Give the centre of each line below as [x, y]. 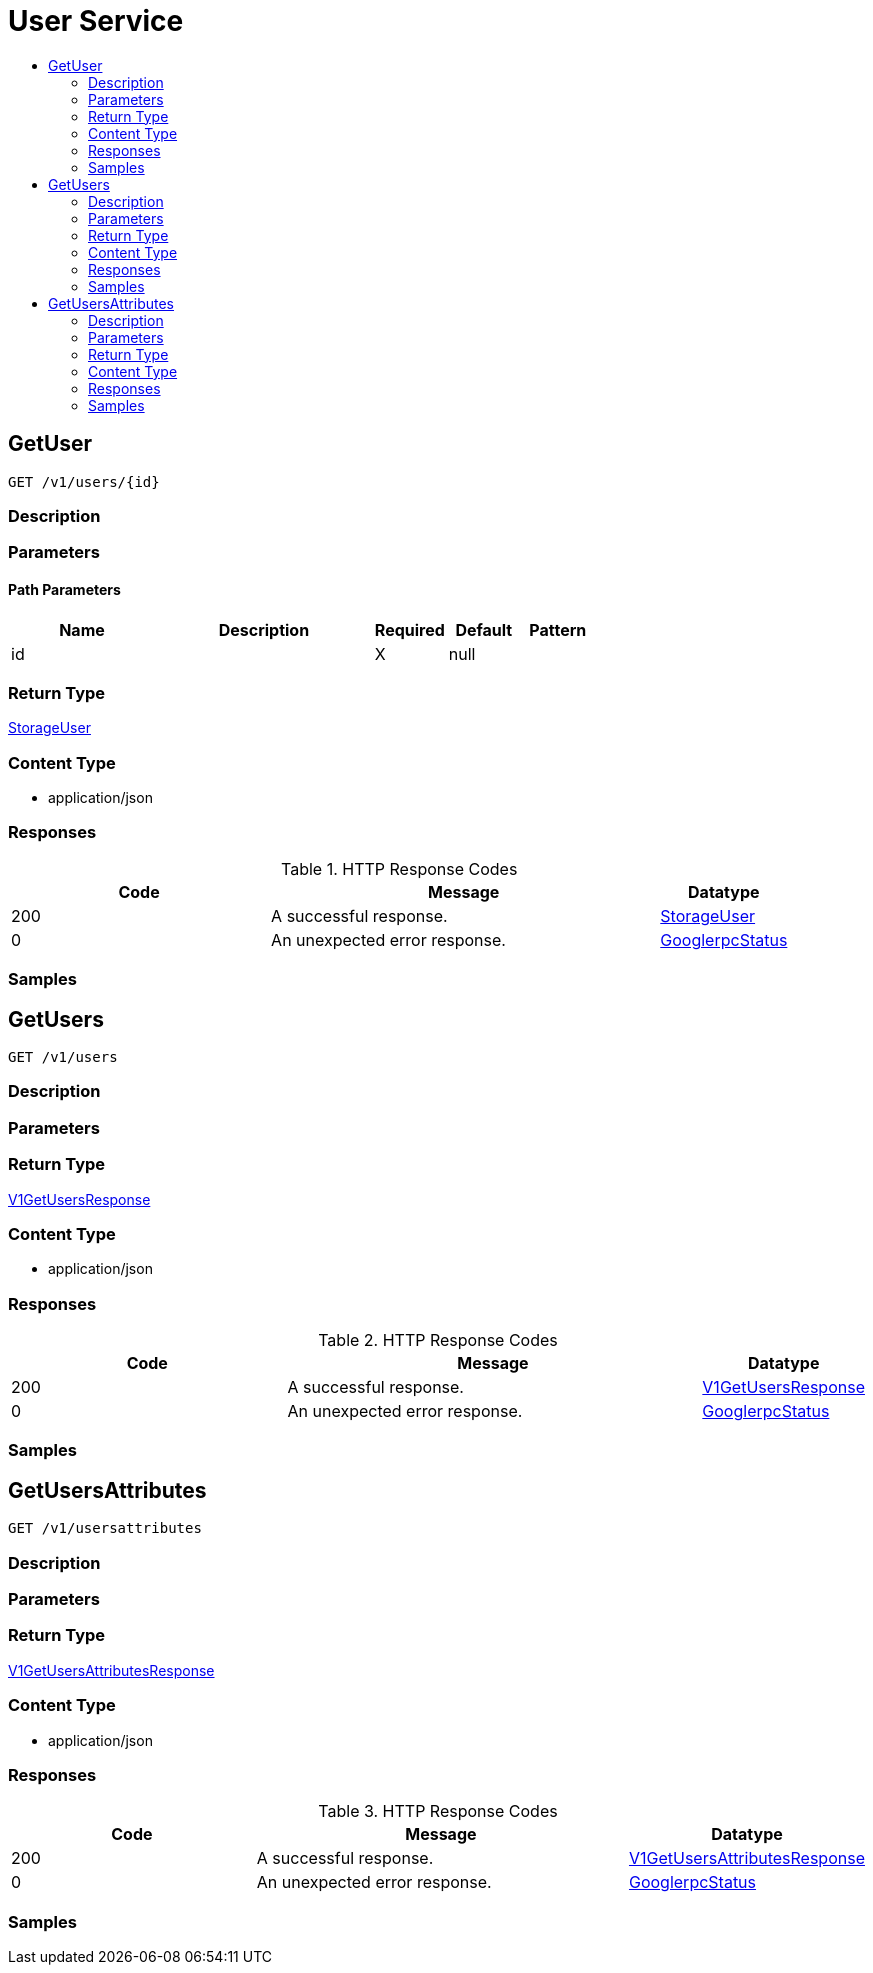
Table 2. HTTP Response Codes [438, 1340]
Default [484, 629]
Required [409, 629]
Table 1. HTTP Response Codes [399, 868]
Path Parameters [64, 589]
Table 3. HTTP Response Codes [438, 1811]
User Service [96, 21]
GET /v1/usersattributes [105, 1528]
